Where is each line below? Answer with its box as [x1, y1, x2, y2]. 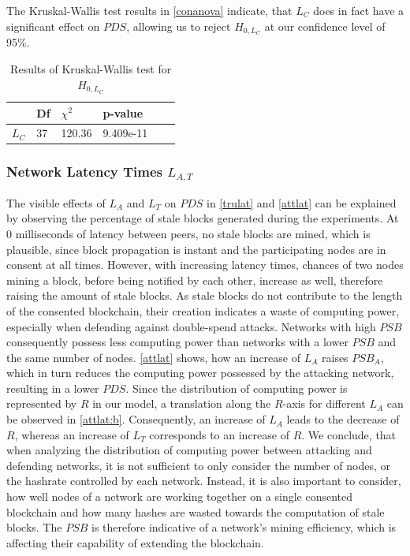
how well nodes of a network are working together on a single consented [6, 488, 353, 505]
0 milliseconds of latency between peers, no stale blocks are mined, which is [6, 225, 371, 241]
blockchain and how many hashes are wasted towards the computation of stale [6, 503, 385, 520]
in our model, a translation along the [92, 395, 271, 412]
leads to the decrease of [286, 411, 400, 427]
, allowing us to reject [126, 17, 231, 34]
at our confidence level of [264, 17, 386, 34]
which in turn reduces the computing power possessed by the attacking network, [6, 364, 394, 381]
